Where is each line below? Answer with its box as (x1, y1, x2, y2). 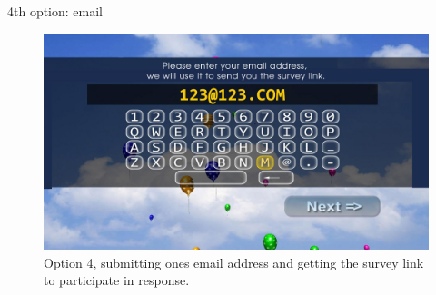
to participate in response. (44, 270, 190, 290)
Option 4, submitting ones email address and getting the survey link (44, 252, 424, 271)
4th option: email (7, 2, 104, 20)
